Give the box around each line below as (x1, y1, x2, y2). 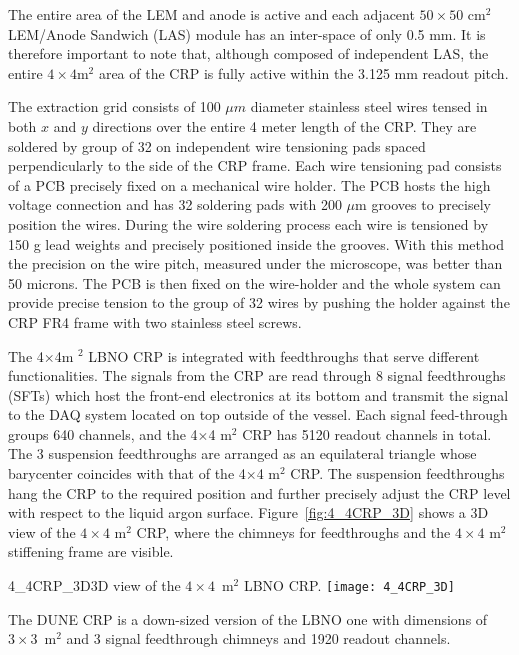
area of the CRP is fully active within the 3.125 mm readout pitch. (98, 62, 509, 83)
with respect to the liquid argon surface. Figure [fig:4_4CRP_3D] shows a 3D (8, 502, 489, 523)
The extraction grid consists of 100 (8, 96, 221, 117)
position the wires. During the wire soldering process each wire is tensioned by (8, 213, 489, 234)
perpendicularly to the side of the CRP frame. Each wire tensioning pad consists (8, 155, 502, 176)
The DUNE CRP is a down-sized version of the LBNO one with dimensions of (8, 608, 488, 629)
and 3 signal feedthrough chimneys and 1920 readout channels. (66, 628, 451, 649)
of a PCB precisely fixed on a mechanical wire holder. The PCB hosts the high (8, 174, 491, 195)
